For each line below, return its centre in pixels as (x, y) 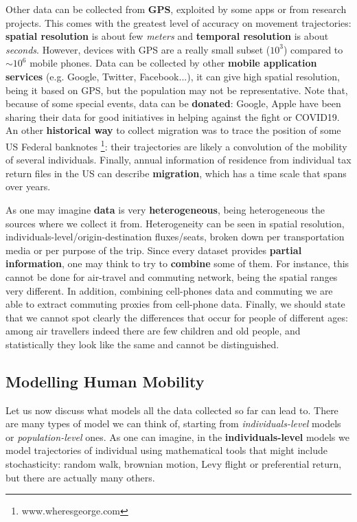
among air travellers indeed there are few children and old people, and (153, 331)
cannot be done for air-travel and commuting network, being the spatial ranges (172, 276)
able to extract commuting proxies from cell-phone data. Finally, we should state (175, 304)
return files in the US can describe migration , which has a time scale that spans (176, 173)
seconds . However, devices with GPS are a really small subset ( (138, 49)
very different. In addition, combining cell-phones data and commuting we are (169, 290)
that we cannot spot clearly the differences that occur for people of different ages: (177, 317)
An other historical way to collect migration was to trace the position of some (173, 130)
